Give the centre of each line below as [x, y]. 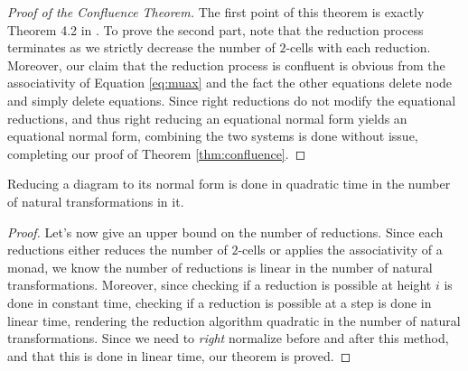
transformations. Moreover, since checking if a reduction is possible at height [220, 285]
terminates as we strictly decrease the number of [141, 47]
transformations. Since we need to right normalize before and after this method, [228, 338]
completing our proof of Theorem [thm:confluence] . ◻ [157, 153]
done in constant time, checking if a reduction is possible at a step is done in [220, 302]
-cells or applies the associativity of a [340, 250]
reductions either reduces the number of [117, 250]
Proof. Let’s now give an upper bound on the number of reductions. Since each [225, 232]
